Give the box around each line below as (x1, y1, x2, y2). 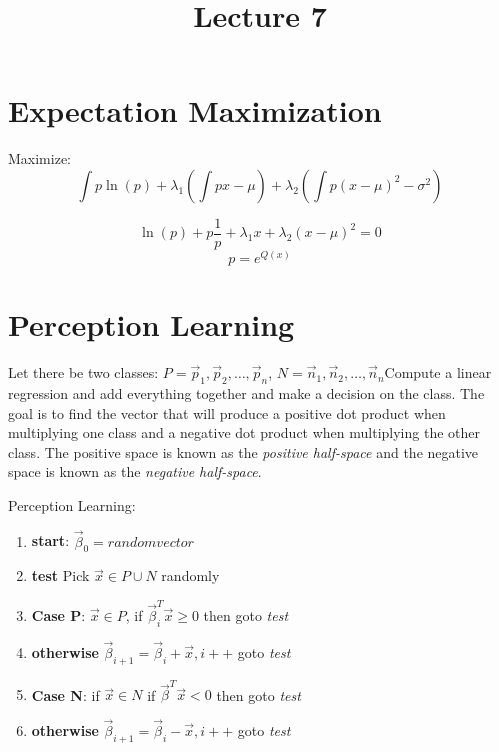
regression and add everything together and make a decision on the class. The (8, 382, 485, 403)
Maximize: (8, 148, 71, 169)
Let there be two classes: (8, 362, 159, 383)
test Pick (31, 565, 90, 586)
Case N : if (31, 684, 100, 705)
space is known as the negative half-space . (8, 461, 262, 482)
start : (31, 530, 70, 551)
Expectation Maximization (8, 90, 382, 131)
